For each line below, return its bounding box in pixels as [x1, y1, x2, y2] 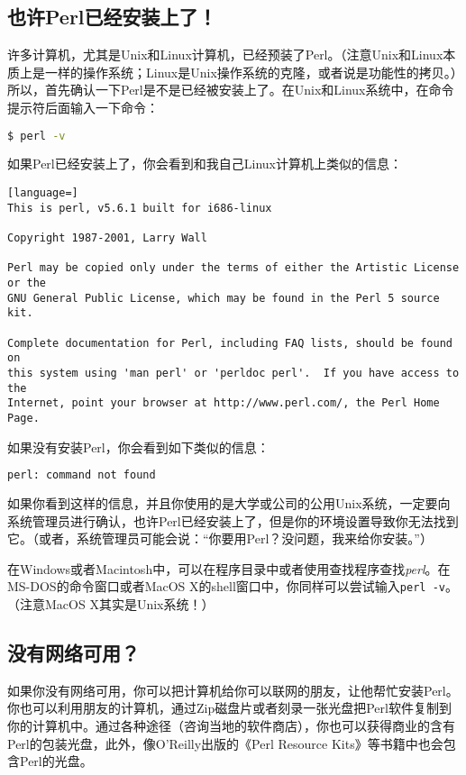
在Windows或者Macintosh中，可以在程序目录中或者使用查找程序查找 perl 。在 [7, 559, 451, 578]
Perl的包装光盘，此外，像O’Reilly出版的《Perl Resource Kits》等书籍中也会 [7, 734, 443, 752]
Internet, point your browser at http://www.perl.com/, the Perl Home [7, 397, 440, 410]
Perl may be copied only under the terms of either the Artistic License [7, 261, 460, 275]
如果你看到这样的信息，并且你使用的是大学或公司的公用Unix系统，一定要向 [7, 494, 451, 513]
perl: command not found [7, 469, 156, 482]
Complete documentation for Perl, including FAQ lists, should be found [7, 336, 452, 350]
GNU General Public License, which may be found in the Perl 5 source [7, 291, 440, 305]
